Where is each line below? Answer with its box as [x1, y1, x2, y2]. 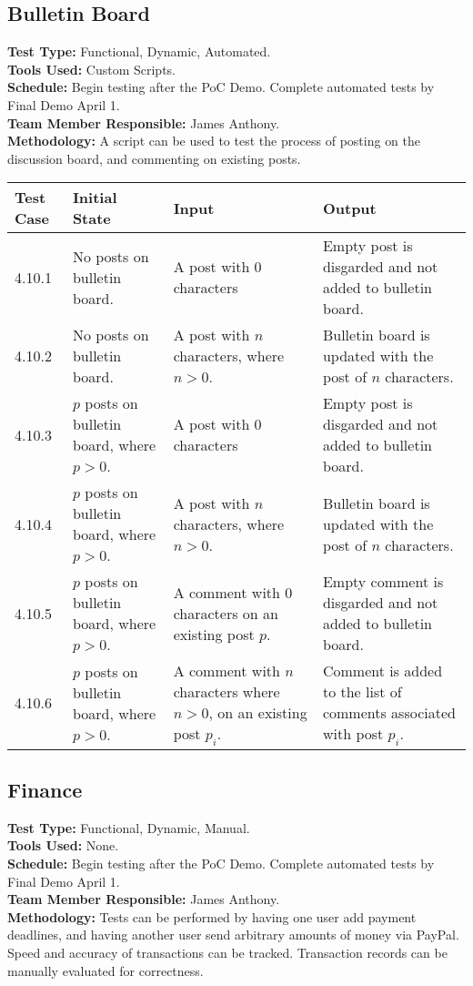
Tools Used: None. [7, 836, 119, 855]
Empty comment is [322, 571, 444, 593]
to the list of [322, 681, 402, 703]
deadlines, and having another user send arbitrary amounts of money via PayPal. [7, 925, 459, 944]
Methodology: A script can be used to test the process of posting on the [7, 131, 421, 150]
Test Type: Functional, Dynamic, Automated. [7, 42, 271, 61]
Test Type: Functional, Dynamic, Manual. [7, 818, 250, 837]
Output [322, 197, 377, 219]
